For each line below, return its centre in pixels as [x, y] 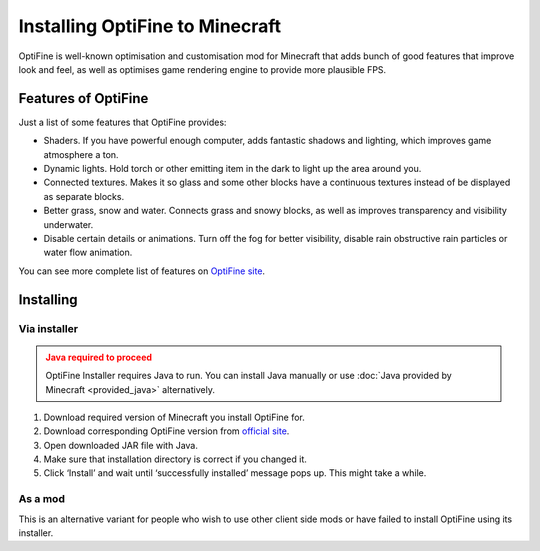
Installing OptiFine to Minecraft [150, 26]
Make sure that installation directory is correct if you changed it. [175, 459]
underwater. [68, 224]
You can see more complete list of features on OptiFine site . [141, 271]
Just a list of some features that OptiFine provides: [122, 122]
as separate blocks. [84, 196]
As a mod [41, 499]
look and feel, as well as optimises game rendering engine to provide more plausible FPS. [202, 69]
